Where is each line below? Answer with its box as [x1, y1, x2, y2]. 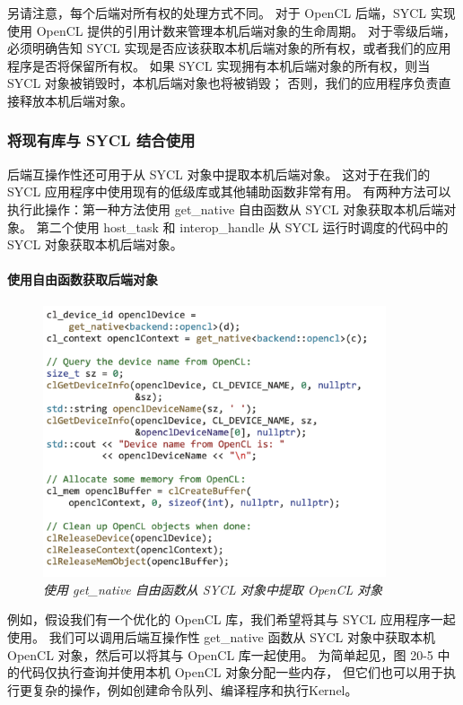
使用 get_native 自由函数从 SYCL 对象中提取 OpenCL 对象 [43, 579, 383, 598]
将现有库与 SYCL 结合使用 [7, 129, 196, 152]
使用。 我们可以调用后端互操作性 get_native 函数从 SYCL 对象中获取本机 [7, 627, 435, 646]
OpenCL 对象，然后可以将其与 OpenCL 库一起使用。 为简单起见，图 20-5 [7, 645, 433, 664]
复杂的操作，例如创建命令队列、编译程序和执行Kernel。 [31, 680, 358, 699]
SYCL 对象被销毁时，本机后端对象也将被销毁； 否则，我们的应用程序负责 [7, 74, 439, 92]
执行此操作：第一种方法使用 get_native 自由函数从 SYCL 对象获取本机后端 [7, 199, 444, 218]
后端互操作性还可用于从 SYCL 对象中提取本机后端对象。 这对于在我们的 [7, 164, 431, 183]
